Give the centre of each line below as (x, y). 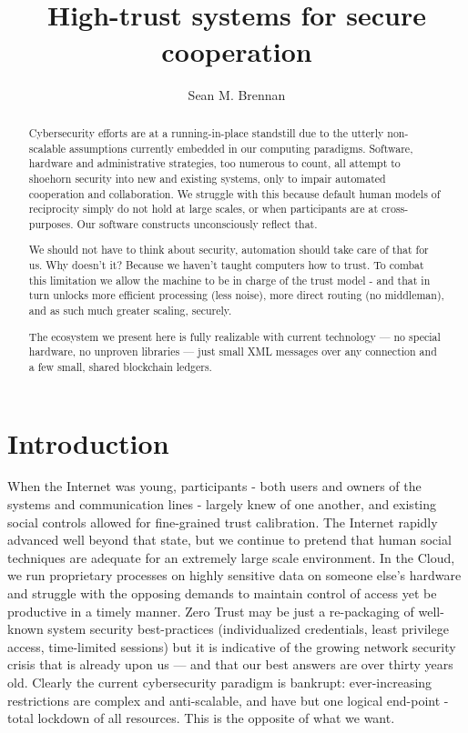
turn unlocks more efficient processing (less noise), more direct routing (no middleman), (236, 295)
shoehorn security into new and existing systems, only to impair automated (207, 178)
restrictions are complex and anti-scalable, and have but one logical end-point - (228, 700)
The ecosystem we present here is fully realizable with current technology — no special (234, 336)
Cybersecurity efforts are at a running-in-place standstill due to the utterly (206, 132)
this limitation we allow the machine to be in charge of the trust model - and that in (229, 280)
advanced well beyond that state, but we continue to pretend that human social (229, 540)
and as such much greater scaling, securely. (130, 310)
